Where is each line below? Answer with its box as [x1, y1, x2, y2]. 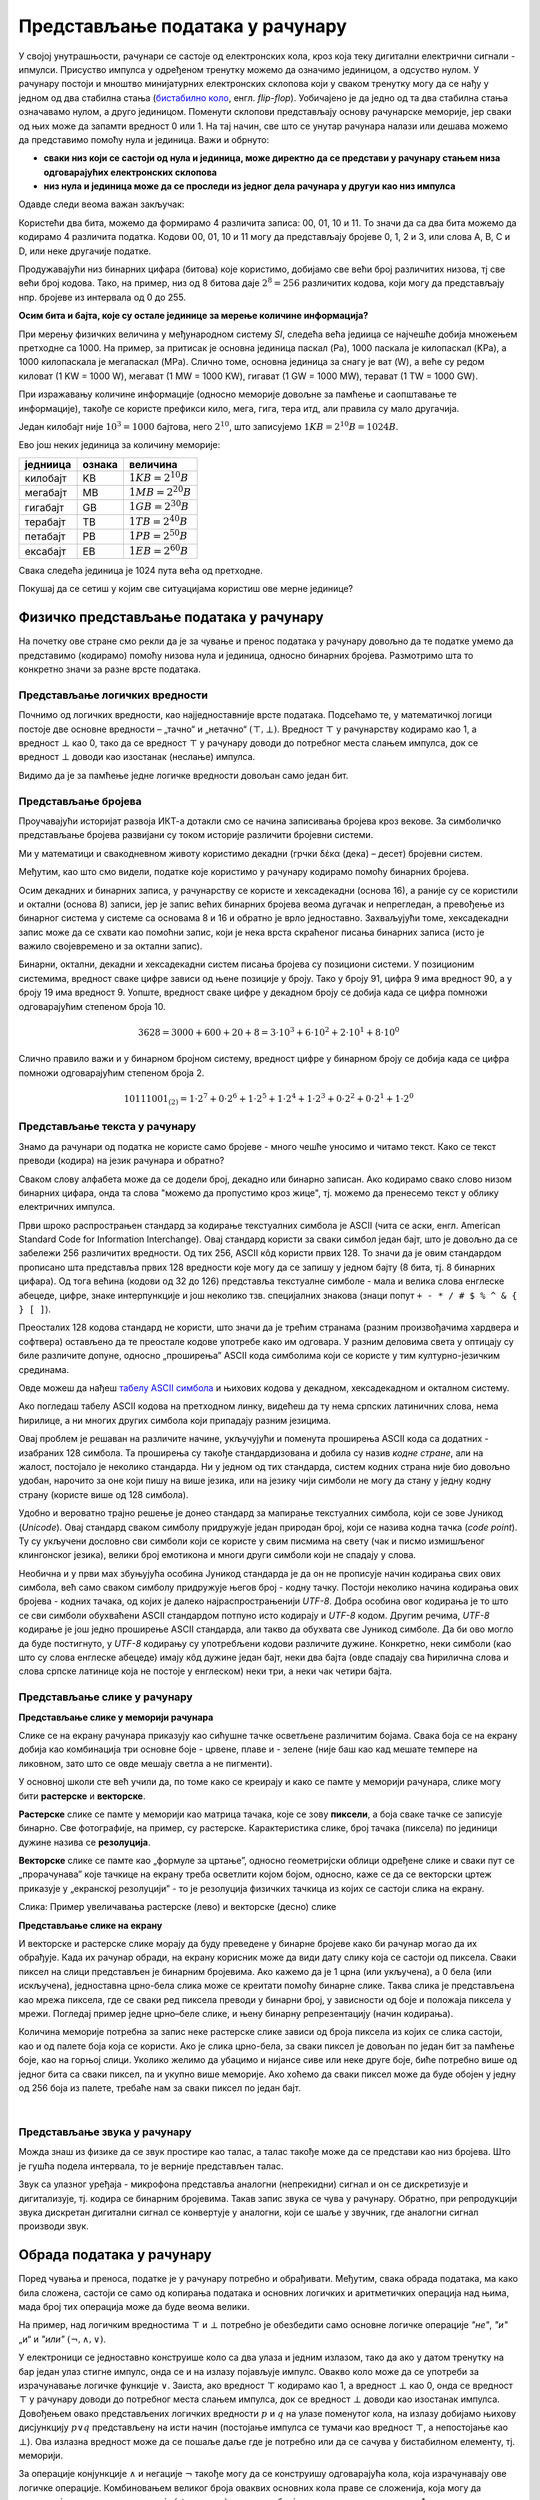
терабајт [24, 515, 66, 529]
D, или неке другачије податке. [18, 245, 152, 257]
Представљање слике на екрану [18, 1919, 163, 1931]
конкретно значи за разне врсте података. [18, 663, 202, 675]
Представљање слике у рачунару [18, 1690, 194, 1704]
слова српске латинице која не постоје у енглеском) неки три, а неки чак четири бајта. [18, 1665, 393, 1677]
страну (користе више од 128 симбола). [18, 1488, 189, 1500]
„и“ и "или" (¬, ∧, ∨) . [18, 2333, 107, 2345]
